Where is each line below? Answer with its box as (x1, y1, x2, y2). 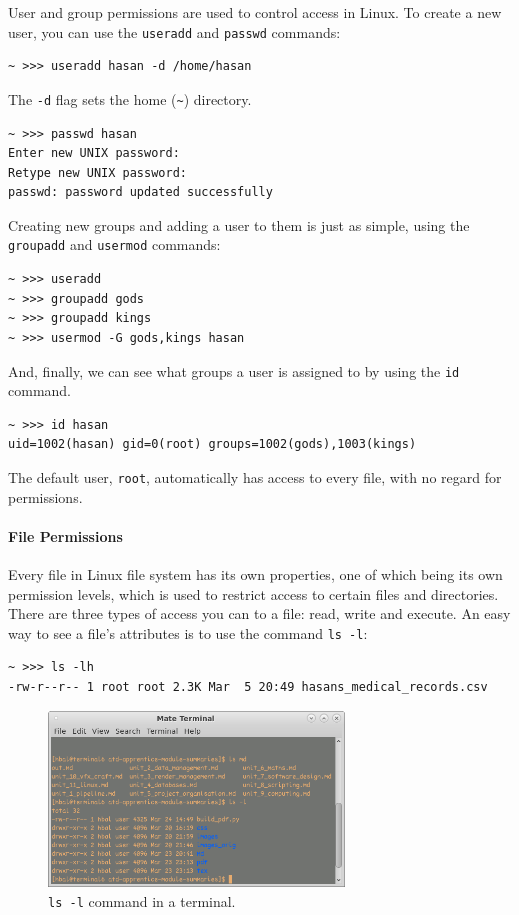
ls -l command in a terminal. (48, 890, 236, 911)
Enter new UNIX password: (8, 146, 180, 161)
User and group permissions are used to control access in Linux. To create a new (8, 2, 502, 22)
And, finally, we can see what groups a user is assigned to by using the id (8, 360, 460, 381)
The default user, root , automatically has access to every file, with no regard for (8, 466, 502, 487)
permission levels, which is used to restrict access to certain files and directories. (8, 583, 499, 604)
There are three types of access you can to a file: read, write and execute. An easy (8, 603, 511, 624)
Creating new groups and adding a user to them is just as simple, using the (8, 214, 470, 235)
